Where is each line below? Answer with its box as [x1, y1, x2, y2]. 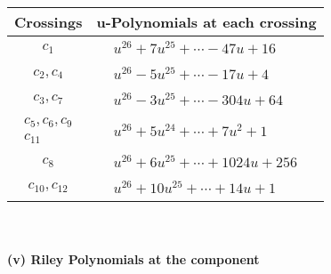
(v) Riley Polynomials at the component [7, 250, 260, 269]
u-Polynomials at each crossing [96, 12, 317, 32]
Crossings [14, 12, 83, 32]
